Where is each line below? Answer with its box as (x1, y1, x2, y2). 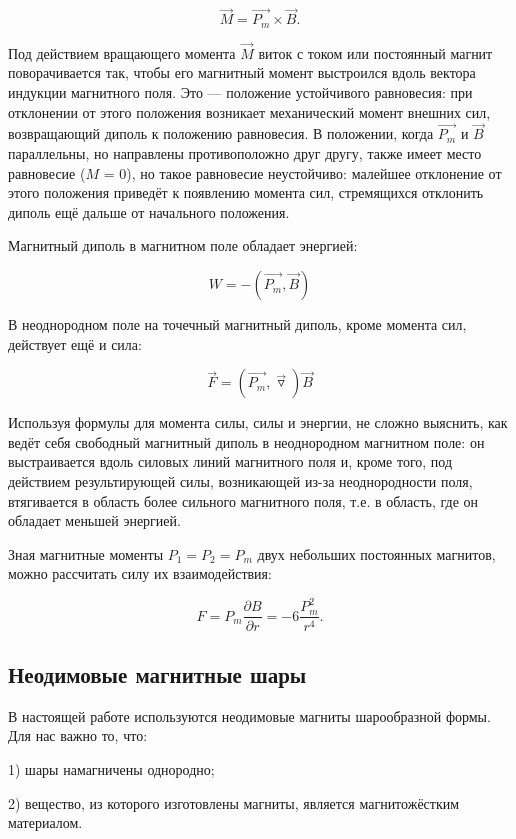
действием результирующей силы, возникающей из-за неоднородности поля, (8, 471, 473, 492)
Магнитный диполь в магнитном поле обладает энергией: (8, 235, 358, 256)
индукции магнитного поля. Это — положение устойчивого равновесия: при (8, 82, 473, 103)
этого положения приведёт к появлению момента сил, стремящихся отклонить (8, 182, 484, 203)
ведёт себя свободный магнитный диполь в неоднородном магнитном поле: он (8, 431, 485, 452)
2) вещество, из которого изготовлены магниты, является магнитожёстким (8, 792, 460, 813)
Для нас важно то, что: (8, 725, 148, 746)
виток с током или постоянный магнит (258, 42, 493, 63)
